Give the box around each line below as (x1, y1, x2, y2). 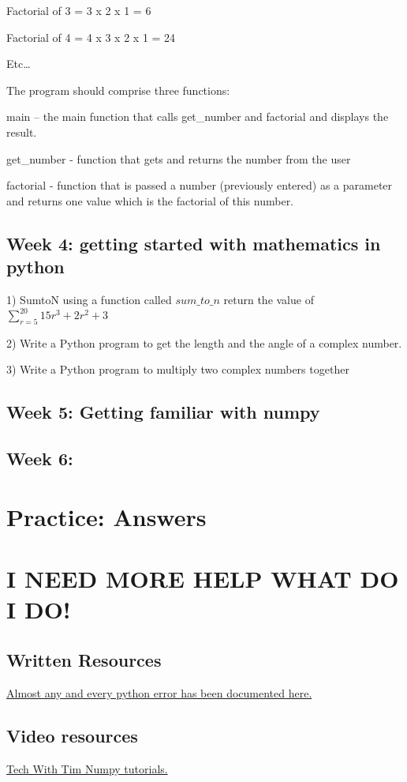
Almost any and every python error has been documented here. (6, 684, 312, 701)
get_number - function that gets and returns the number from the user (6, 150, 351, 167)
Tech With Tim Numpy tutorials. (6, 760, 168, 776)
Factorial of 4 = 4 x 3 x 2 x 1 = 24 (6, 28, 176, 45)
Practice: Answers (6, 500, 207, 532)
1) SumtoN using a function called (6, 291, 172, 307)
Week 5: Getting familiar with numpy (6, 400, 320, 424)
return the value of (223, 291, 314, 307)
